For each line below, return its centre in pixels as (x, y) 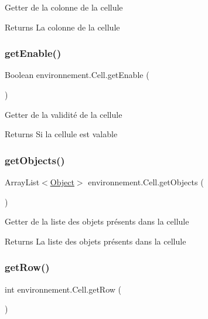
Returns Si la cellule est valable (61, 134)
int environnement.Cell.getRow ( (63, 289)
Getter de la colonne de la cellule (64, 7)
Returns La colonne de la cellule (62, 27)
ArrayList (22, 182)
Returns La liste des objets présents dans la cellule (96, 241)
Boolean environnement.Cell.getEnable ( (77, 75)
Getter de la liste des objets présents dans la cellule (97, 221)
